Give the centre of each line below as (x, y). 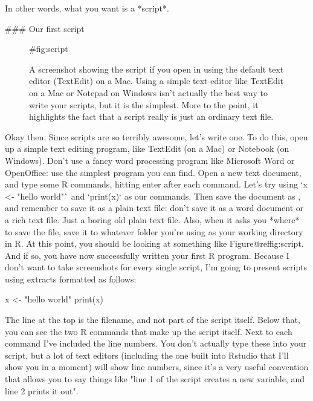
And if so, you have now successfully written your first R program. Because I (147, 255)
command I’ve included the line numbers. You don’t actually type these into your (156, 343)
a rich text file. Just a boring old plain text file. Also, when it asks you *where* (152, 219)
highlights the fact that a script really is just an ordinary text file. (151, 116)
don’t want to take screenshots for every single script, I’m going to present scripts (156, 267)
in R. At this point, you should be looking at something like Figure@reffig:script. (154, 243)
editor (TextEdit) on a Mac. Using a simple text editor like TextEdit (156, 81)
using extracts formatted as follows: (71, 279)
